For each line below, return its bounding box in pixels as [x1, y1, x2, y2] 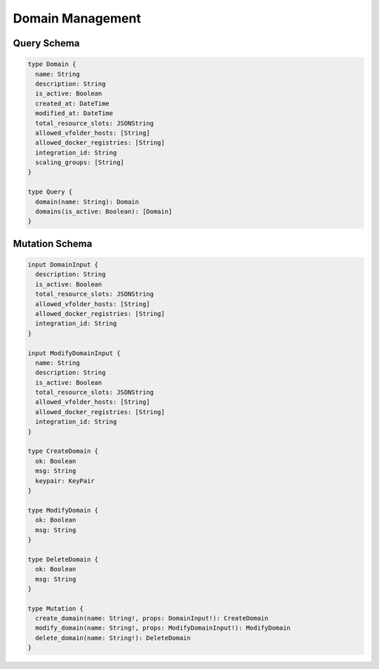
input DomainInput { [27, 260, 98, 268]
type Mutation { [27, 604, 84, 612]
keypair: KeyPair [35, 477, 95, 484]
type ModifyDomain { [27, 506, 98, 514]
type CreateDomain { [27, 447, 98, 456]
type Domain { [27, 60, 77, 68]
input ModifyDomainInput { [27, 349, 121, 357]
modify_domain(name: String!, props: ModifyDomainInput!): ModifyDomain [35, 624, 291, 632]
